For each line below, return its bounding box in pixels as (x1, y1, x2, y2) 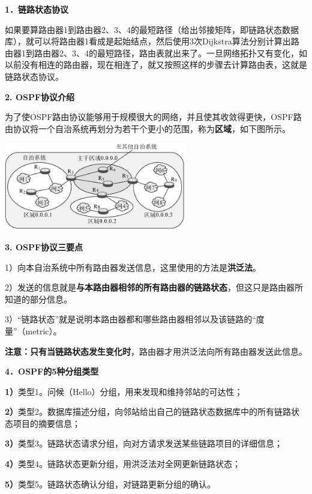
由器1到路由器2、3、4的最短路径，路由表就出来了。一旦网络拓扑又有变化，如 (5, 46, 307, 59)
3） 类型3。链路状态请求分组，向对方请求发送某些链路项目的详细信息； (5, 437, 283, 450)
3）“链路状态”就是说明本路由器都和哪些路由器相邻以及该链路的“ (5, 313, 256, 325)
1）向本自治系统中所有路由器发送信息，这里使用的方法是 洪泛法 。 (5, 261, 261, 273)
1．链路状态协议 (5, 3, 69, 15)
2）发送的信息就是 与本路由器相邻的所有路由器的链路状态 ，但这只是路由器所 (5, 281, 303, 294)
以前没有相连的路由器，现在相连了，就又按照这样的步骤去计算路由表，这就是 (5, 58, 307, 71)
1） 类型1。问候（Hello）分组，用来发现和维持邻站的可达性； (5, 385, 243, 397)
